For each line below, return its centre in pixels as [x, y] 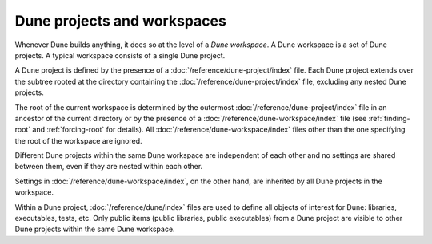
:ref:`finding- [390, 118]
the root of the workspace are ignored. [79, 140]
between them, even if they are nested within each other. [109, 167]
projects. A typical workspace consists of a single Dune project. [120, 55]
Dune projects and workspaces [121, 21]
